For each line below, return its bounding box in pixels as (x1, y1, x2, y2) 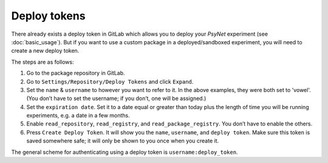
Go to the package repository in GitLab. (26, 70, 125, 77)
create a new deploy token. (11, 47, 80, 55)
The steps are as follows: (11, 58, 74, 65)
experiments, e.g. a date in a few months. (26, 112, 130, 119)
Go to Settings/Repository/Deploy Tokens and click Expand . (26, 78, 194, 85)
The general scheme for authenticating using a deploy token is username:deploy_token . (11, 148, 238, 156)
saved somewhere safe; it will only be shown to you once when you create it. (26, 137, 219, 145)
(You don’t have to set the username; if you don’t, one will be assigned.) (26, 95, 207, 102)
